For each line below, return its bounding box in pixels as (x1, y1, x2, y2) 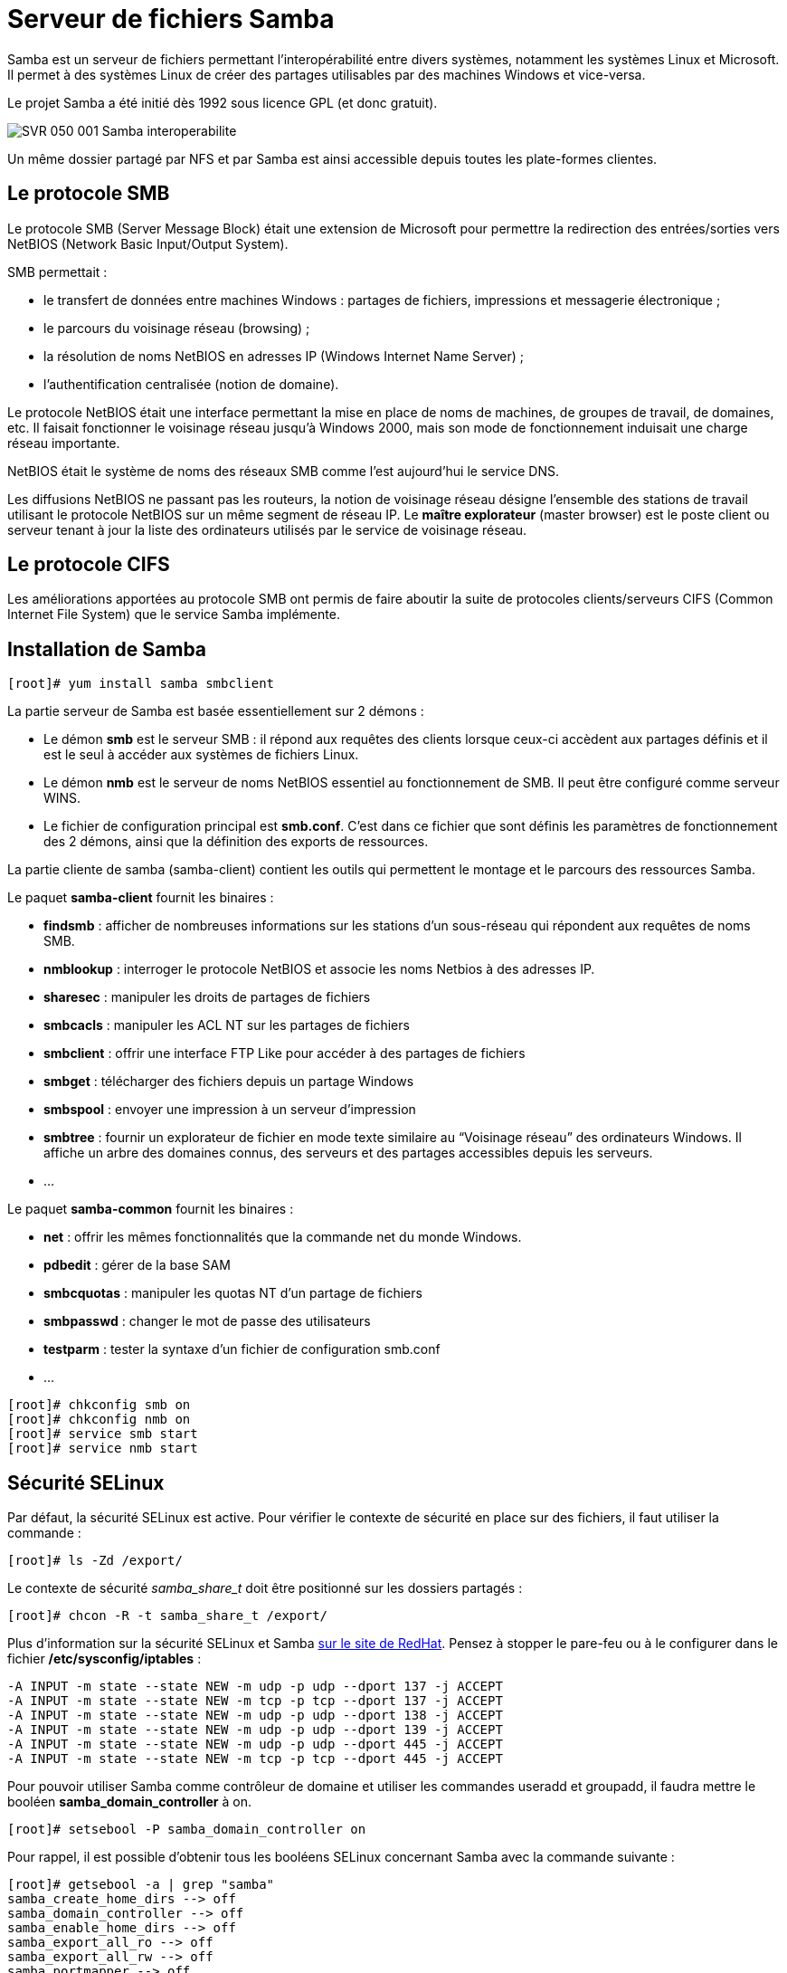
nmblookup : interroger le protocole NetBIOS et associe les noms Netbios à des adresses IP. (43, 961, 595, 977)
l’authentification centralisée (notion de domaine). (43, 376, 339, 392)
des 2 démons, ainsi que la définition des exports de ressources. (43, 834, 429, 850)
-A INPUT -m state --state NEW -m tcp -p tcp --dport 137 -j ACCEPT (7, 1693, 503, 1709)
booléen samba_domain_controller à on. (7, 1794, 251, 1810)
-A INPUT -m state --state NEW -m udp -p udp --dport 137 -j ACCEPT (7, 1679, 503, 1694)
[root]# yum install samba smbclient (7, 676, 275, 691)
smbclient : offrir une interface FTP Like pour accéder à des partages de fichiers (43, 1045, 526, 1062)
